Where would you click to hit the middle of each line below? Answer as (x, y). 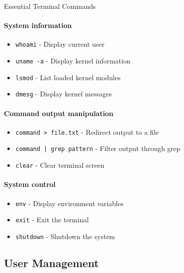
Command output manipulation (59, 113)
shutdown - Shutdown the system (65, 236)
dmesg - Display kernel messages (64, 94)
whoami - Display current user (60, 44)
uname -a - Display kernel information (73, 61)
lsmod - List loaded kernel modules (68, 77)
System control (30, 184)
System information (38, 25)
